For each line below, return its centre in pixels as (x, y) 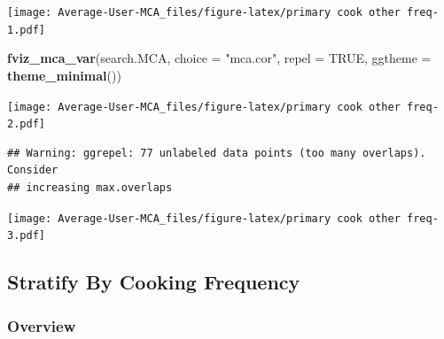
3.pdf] (26, 236)
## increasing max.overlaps (90, 188)
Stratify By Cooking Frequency (154, 282)
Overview (42, 325)
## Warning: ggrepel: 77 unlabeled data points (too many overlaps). (217, 153)
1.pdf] (26, 30)
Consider (33, 170)
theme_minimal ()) (64, 75)
